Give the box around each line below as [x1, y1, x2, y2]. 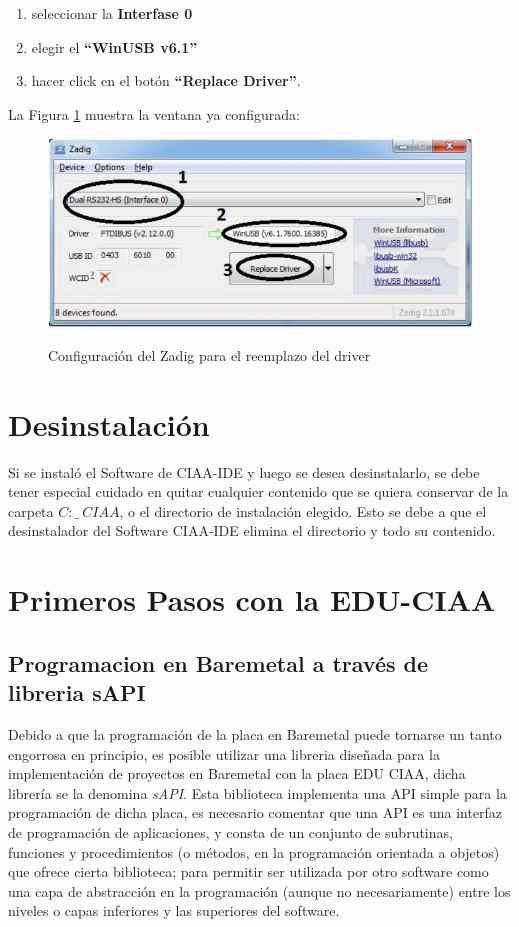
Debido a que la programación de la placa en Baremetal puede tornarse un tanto [8, 723, 502, 744]
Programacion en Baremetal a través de [8, 647, 429, 678]
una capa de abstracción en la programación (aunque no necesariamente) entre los [8, 880, 511, 901]
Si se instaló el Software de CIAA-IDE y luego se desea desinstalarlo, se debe [8, 461, 480, 482]
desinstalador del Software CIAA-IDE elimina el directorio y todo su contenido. [8, 520, 496, 541]
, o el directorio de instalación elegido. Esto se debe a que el [119, 500, 487, 521]
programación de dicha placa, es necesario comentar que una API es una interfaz [8, 802, 503, 823]
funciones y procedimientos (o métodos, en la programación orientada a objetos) [8, 841, 500, 862]
